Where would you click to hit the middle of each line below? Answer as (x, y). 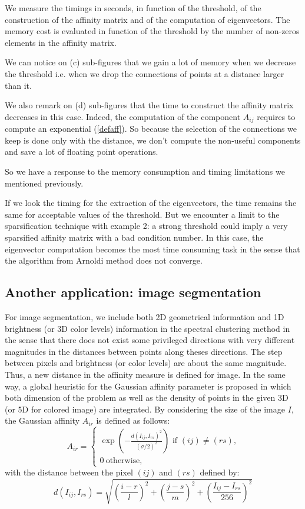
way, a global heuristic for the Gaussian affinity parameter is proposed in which (148, 386)
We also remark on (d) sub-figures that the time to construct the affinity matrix (149, 105)
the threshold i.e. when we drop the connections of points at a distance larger (145, 73)
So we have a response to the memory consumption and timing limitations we (145, 171)
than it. (18, 85)
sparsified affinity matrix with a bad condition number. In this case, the (134, 237)
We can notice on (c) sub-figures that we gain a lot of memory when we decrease (150, 62)
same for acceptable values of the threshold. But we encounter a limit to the (142, 214)
